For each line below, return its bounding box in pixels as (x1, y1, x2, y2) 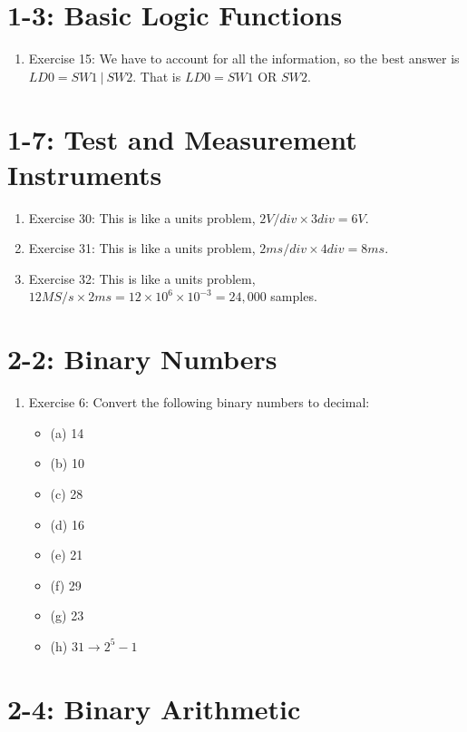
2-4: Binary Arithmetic (7, 689, 301, 727)
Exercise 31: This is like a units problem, (28, 239, 256, 258)
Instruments (7, 155, 162, 192)
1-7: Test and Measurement (7, 120, 357, 157)
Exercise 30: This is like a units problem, (28, 208, 256, 227)
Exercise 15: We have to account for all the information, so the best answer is (28, 49, 460, 68)
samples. (270, 287, 317, 306)
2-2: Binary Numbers (7, 340, 277, 377)
